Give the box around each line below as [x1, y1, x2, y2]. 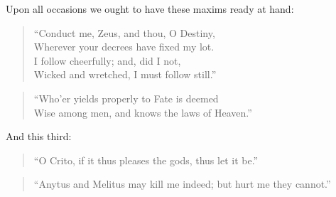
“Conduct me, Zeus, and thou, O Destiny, [33, 25, 215, 40]
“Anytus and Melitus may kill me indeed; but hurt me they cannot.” [33, 176, 331, 191]
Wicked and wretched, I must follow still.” [33, 67, 217, 82]
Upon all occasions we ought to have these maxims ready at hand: [6, 1, 294, 16]
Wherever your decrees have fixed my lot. [33, 39, 215, 54]
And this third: [6, 129, 72, 144]
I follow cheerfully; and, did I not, [33, 53, 181, 68]
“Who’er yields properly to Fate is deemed [33, 90, 219, 105]
